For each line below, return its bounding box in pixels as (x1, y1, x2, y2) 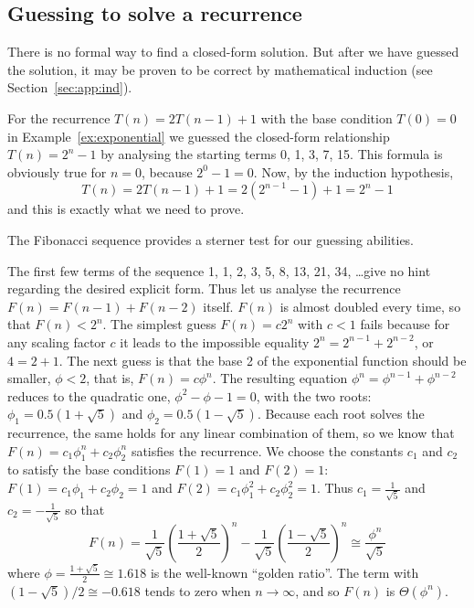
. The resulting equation (212, 368, 348, 388)
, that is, (86, 368, 134, 388)
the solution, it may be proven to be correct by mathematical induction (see (7, 59, 433, 79)
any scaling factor (7, 332, 106, 351)
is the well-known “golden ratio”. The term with (150, 562, 419, 581)
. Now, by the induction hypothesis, (253, 162, 454, 181)
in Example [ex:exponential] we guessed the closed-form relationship (7, 126, 390, 145)
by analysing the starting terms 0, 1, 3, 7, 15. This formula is (100, 144, 443, 164)
